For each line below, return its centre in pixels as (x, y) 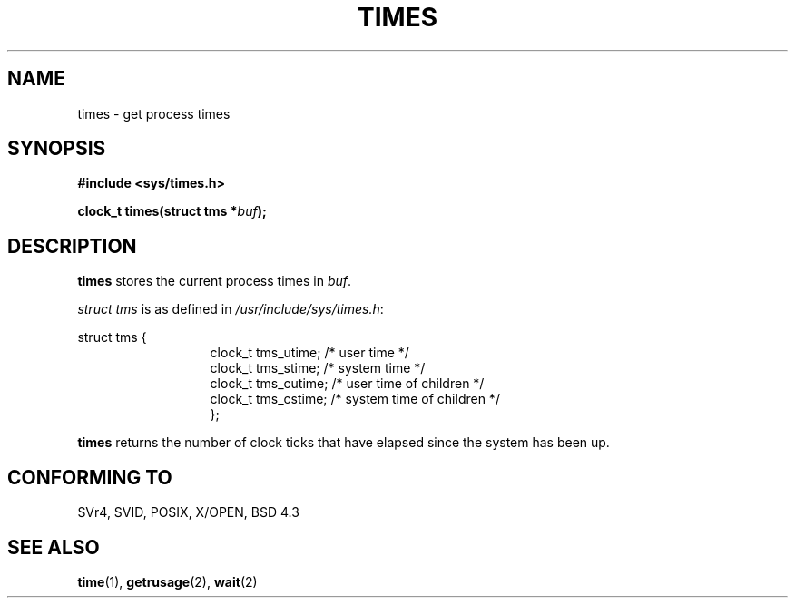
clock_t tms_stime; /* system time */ (318, 368)
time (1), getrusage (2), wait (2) (167, 581)
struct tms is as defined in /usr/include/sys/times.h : (231, 309)
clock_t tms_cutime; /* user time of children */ (347, 384)
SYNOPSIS (57, 149)
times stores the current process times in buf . (215, 281)
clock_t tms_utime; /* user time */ (309, 353)
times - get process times (154, 113)
